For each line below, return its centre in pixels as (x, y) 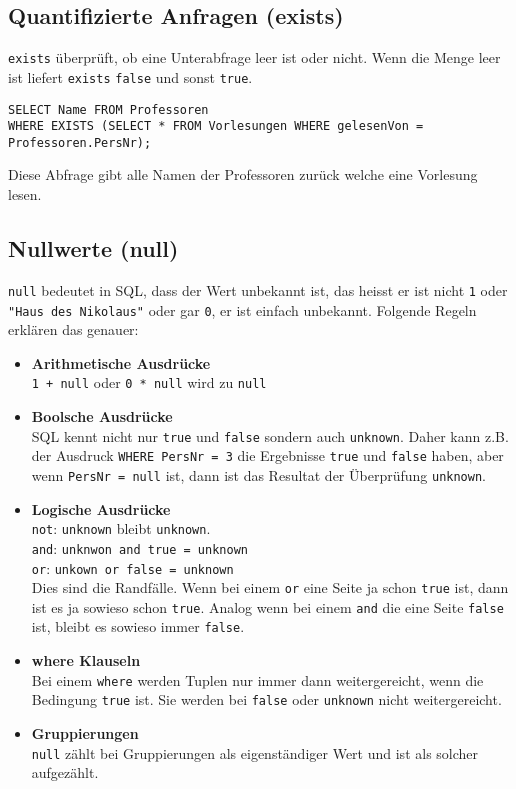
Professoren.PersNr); (80, 142)
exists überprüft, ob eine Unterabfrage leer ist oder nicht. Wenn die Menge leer (254, 57)
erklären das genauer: (73, 329)
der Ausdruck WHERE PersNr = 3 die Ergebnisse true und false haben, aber (267, 455)
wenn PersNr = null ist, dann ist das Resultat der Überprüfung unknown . (259, 474)
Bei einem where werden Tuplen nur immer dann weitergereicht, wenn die (257, 679)
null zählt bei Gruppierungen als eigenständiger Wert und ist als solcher (255, 752)
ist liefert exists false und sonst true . (130, 76)
